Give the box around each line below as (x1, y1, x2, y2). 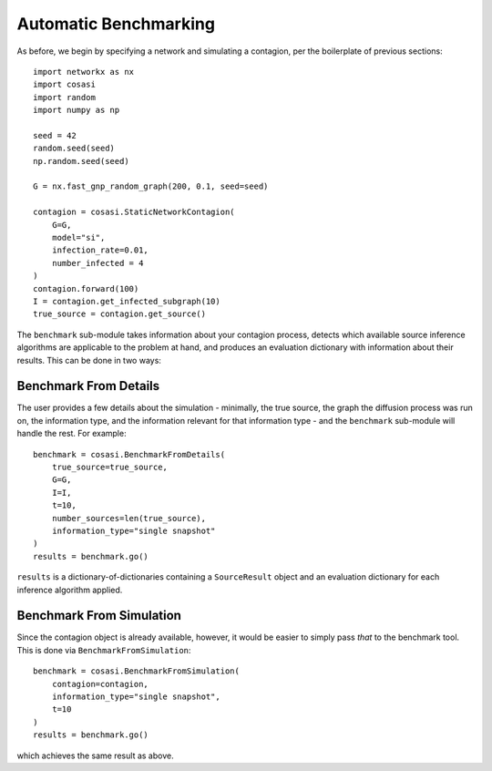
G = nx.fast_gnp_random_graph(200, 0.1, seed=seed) (33, 181, 269, 191)
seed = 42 (33, 130, 77, 140)
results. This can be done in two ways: (16, 355, 161, 365)
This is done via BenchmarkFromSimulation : (16, 644, 191, 655)
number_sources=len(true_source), (51, 513, 207, 523)
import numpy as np (33, 105, 120, 116)
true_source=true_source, (51, 462, 169, 472)
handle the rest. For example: (16, 428, 127, 439)
